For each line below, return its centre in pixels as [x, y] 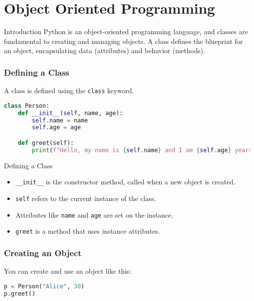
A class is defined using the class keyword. [69, 90]
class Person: [27, 106]
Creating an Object [43, 252]
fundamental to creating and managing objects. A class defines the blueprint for [124, 41]
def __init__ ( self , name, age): [70, 113]
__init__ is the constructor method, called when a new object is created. [125, 182]
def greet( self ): [46, 143]
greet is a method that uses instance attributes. [88, 231]
